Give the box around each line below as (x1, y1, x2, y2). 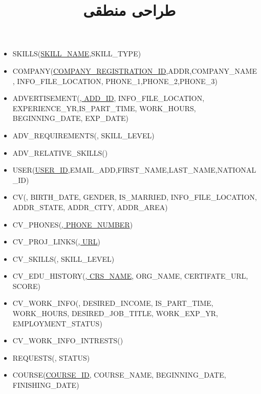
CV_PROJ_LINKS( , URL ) (12, 236, 100, 247)
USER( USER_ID (12, 164, 68, 175)
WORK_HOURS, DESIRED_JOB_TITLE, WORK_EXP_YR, (12, 308, 218, 319)
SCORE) (12, 280, 40, 291)
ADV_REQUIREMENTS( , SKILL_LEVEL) (12, 130, 155, 140)
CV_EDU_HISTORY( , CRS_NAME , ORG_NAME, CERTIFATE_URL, (12, 271, 248, 281)
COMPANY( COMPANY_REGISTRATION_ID (12, 65, 166, 76)
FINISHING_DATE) (12, 380, 79, 390)
